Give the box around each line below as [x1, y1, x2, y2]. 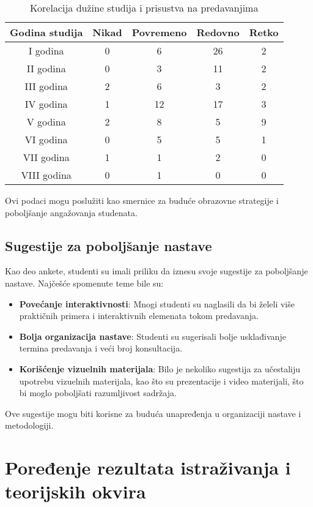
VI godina [24, 132, 68, 146]
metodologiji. [5, 419, 54, 432]
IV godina [24, 97, 68, 111]
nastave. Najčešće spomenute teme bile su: [5, 276, 164, 289]
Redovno [196, 25, 240, 39]
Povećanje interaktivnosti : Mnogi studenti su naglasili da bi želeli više [19, 297, 295, 310]
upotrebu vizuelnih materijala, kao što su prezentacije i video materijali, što [19, 374, 304, 387]
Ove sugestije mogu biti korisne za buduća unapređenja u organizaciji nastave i [5, 407, 301, 419]
